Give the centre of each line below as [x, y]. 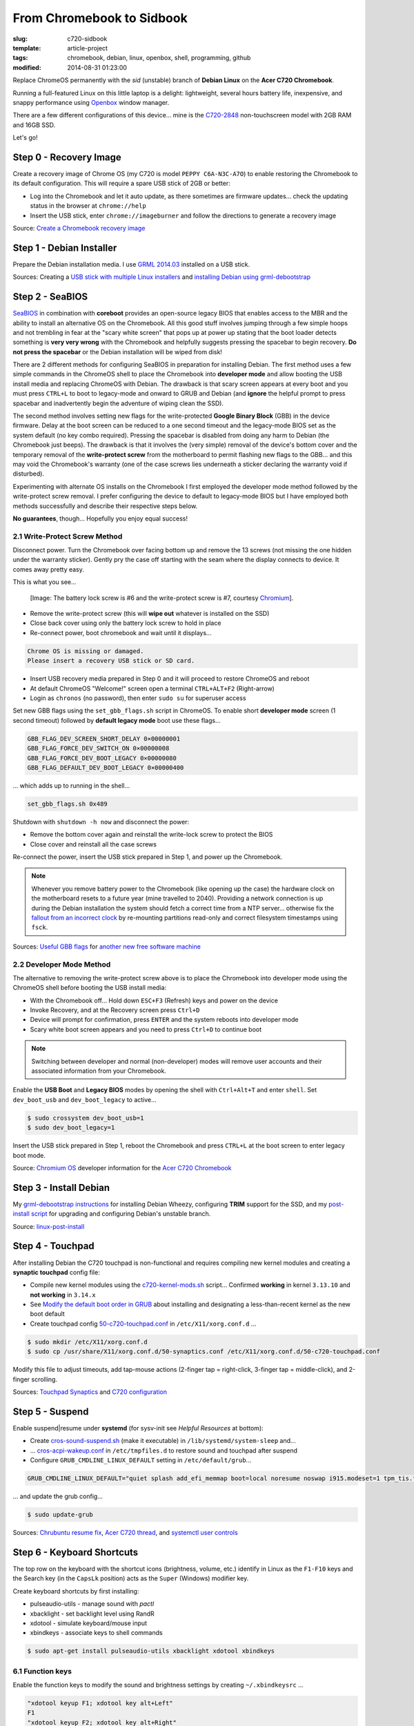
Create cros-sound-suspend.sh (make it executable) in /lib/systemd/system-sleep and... [163, 1441]
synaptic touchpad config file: [56, 1272]
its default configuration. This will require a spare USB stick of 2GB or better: [121, 184]
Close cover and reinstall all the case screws [93, 844]
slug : [20, 39]
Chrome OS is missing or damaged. [86, 651]
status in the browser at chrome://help [88, 206]
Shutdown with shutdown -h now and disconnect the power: [101, 822]
